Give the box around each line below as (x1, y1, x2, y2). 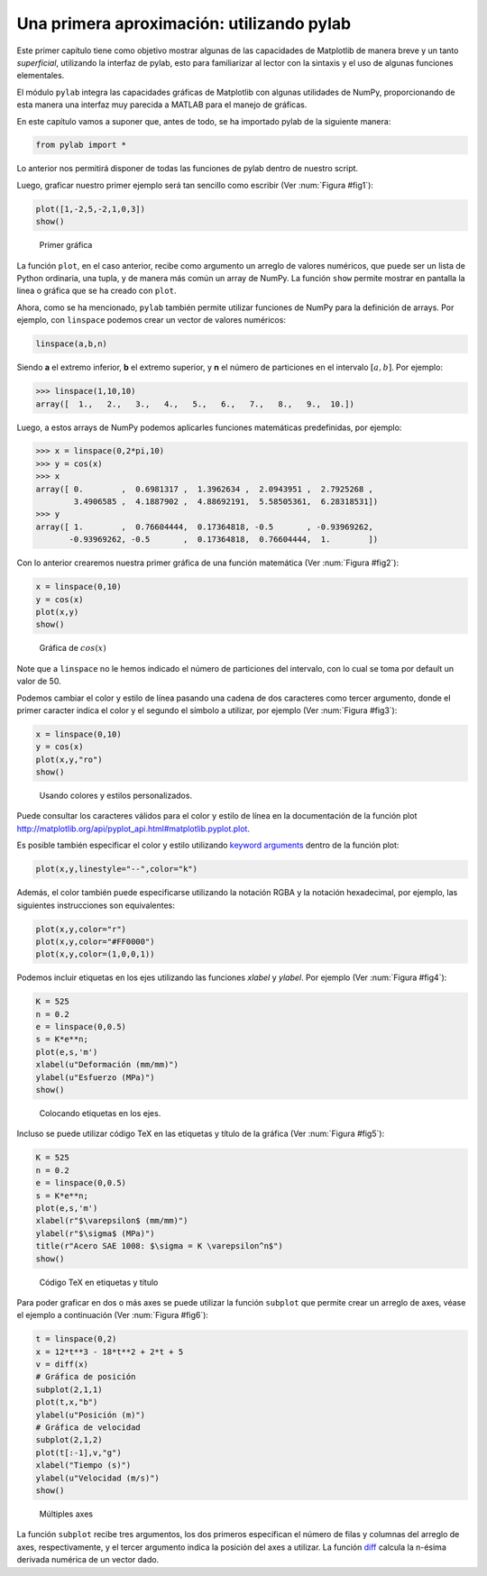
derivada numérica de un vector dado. (16, 1554, 160, 1565)
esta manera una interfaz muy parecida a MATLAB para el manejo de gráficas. (16, 99, 308, 110)
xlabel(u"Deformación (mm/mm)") (35, 1059, 179, 1070)
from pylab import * (35, 140, 126, 151)
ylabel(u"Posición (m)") (35, 1409, 146, 1420)
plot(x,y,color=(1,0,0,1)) (35, 949, 155, 959)
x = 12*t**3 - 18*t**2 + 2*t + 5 (35, 1346, 184, 1357)
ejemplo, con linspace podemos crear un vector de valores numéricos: (16, 315, 286, 325)
